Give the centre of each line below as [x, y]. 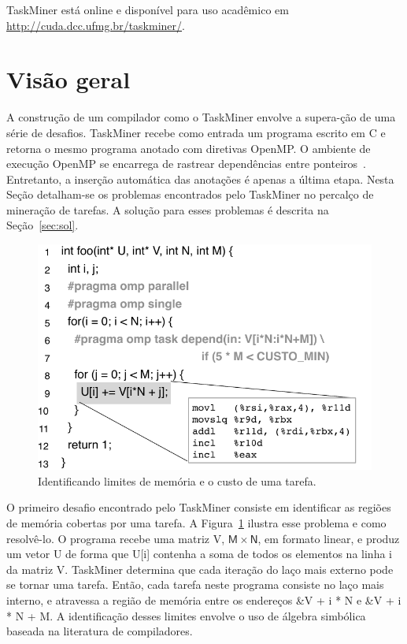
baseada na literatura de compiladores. [100, 631]
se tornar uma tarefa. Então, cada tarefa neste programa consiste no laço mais [195, 584]
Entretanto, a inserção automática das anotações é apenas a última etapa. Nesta [200, 179]
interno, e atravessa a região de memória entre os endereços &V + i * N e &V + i [204, 600]
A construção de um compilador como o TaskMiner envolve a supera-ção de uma [201, 117]
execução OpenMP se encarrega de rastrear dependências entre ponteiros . [186, 164]
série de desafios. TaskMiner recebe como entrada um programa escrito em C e [196, 132]
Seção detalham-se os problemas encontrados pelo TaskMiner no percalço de [190, 194]
